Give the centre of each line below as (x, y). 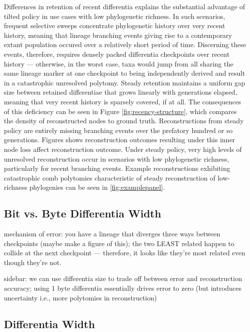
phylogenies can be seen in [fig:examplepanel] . (97, 187)
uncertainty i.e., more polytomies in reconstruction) (80, 297)
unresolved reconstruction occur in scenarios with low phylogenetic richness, (117, 158)
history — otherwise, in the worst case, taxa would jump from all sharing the (119, 63)
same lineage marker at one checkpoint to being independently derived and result (125, 73)
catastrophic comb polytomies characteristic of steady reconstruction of (110, 177)
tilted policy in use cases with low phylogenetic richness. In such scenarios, (115, 16)
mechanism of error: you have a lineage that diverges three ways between (112, 234)
